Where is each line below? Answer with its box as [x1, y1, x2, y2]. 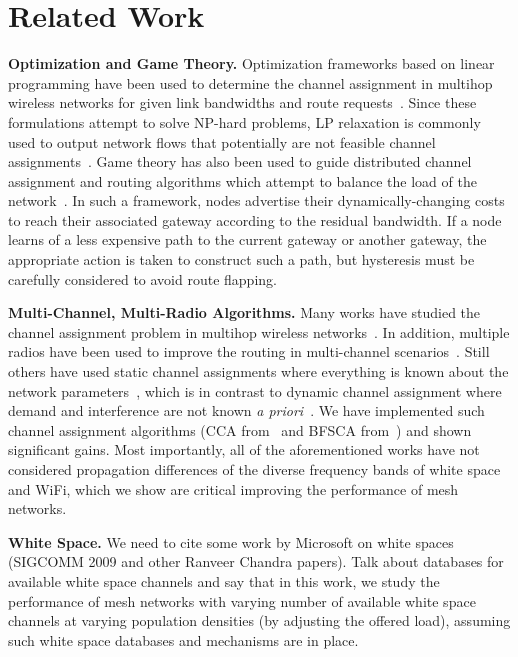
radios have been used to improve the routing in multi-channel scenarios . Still [8, 341, 490, 362]
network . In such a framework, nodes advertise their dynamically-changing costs [8, 190, 505, 211]
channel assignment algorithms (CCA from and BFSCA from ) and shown [8, 419, 472, 440]
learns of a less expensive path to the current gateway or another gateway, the [8, 229, 487, 250]
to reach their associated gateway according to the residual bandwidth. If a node [8, 209, 502, 230]
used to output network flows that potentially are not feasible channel [8, 131, 436, 152]
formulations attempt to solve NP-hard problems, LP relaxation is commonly [8, 111, 481, 132]
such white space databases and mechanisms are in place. [8, 629, 359, 650]
